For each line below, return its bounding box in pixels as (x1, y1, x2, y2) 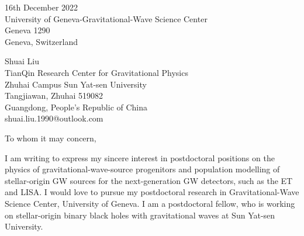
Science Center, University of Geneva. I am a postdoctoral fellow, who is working (5, 197, 295, 209)
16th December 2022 (5, 1, 78, 13)
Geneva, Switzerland (5, 35, 78, 47)
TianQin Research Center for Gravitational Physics (5, 66, 188, 78)
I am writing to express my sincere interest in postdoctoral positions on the (5, 151, 275, 164)
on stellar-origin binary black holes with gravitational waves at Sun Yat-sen (5, 209, 275, 221)
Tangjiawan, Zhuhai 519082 (5, 89, 103, 102)
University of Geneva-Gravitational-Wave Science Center (5, 12, 208, 25)
